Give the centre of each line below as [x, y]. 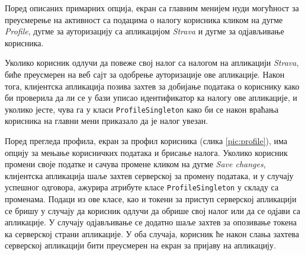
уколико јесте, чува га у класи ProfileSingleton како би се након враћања [142, 109]
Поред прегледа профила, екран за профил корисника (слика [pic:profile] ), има [146, 141]
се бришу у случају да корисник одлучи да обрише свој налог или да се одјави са [152, 210]
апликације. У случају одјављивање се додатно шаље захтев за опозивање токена [151, 222]
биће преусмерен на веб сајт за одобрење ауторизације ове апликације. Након [145, 74]
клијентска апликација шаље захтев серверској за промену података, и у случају [149, 175]
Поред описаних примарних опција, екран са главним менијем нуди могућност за [152, 8]
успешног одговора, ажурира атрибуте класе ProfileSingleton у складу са [142, 187]
